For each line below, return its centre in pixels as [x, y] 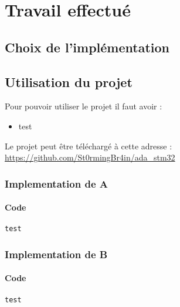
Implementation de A [56, 183]
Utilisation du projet [69, 81]
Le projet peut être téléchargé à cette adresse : [89, 146]
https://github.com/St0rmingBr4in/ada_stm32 [90, 157]
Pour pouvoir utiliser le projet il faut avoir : [84, 106]
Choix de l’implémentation [87, 47]
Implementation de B [56, 254]
